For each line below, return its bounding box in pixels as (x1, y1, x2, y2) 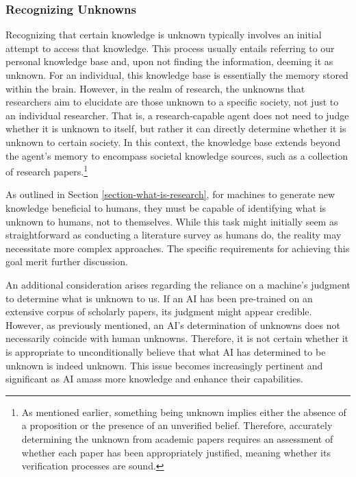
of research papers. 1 (5, 162, 88, 178)
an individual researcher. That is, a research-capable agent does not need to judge (5, 108, 349, 122)
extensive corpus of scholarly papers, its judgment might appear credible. (5, 304, 312, 319)
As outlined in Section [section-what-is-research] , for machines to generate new (5, 187, 335, 201)
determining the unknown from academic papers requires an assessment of (21, 431, 333, 445)
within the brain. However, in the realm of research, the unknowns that (5, 81, 305, 95)
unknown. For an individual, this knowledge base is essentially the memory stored (5, 68, 348, 82)
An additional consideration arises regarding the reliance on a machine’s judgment (5, 277, 351, 291)
